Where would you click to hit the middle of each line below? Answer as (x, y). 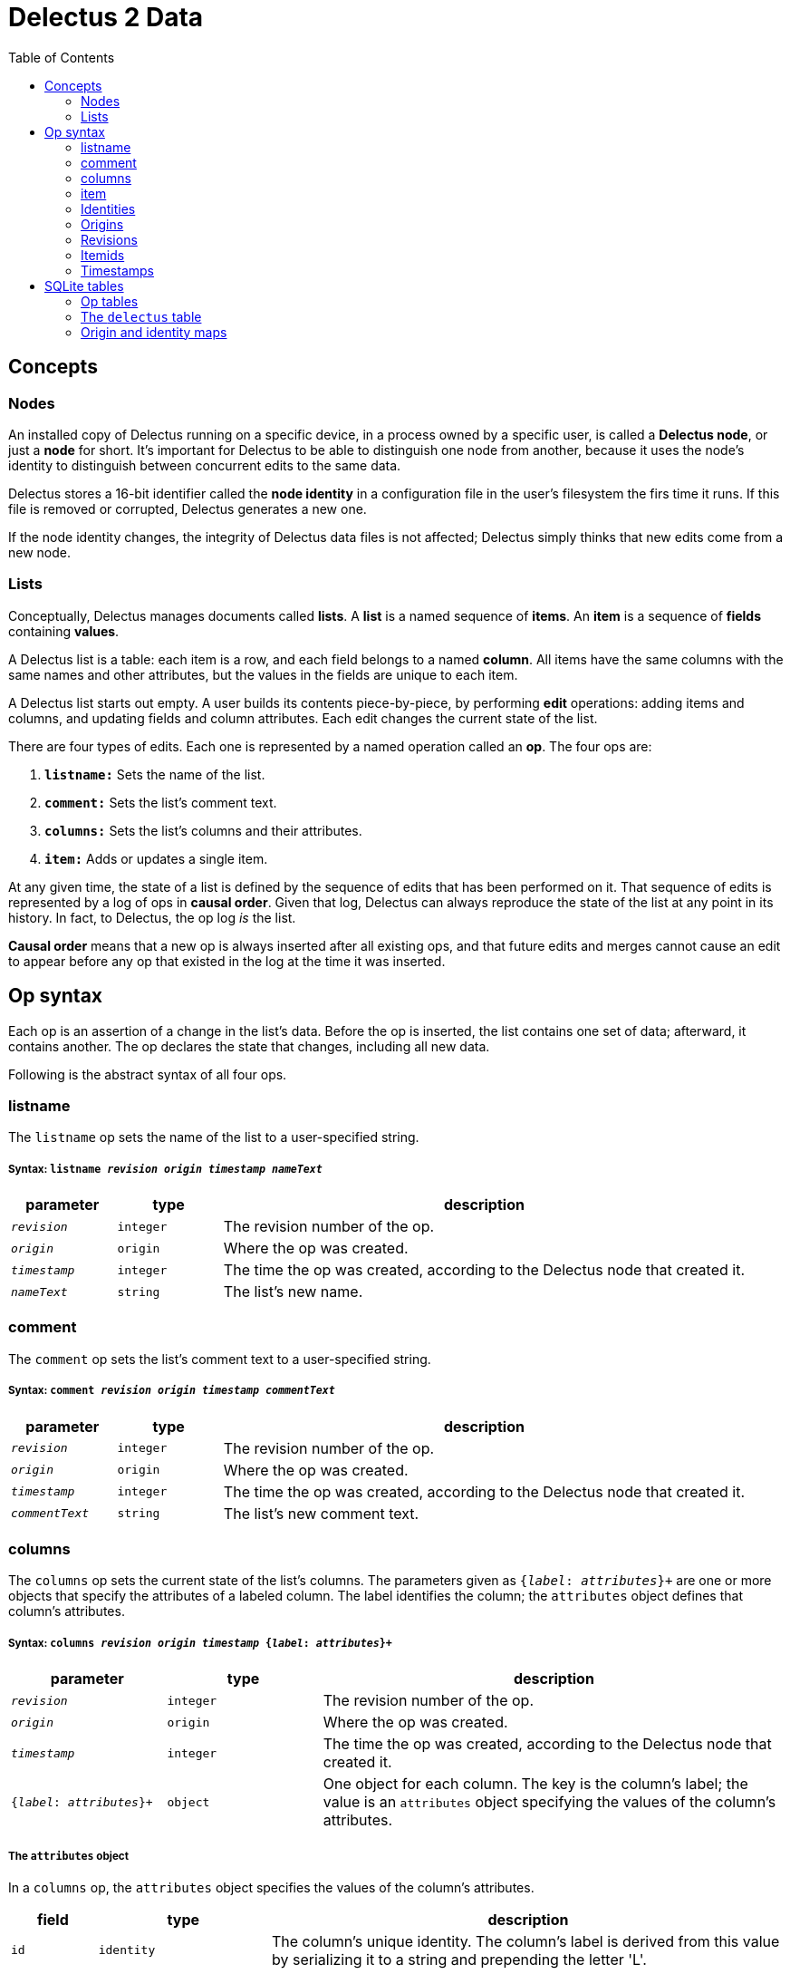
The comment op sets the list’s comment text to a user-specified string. (220, 1359)
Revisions (109, 239)
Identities (108, 208)
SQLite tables (84, 285)
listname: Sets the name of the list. (155, 774)
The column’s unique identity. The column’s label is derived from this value (525, 1941)
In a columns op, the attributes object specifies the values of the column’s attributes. (271, 1887)
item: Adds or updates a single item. (156, 858)
